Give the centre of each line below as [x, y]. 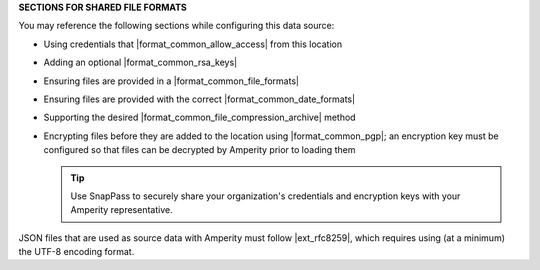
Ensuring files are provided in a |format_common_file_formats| [171, 81]
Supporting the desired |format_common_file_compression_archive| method [199, 117]
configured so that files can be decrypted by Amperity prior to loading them [199, 150]
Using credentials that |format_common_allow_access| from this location [193, 44]
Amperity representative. [122, 210]
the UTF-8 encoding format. [76, 252]
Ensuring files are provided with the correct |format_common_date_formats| [199, 99]
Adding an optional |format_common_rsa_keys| [140, 62]
